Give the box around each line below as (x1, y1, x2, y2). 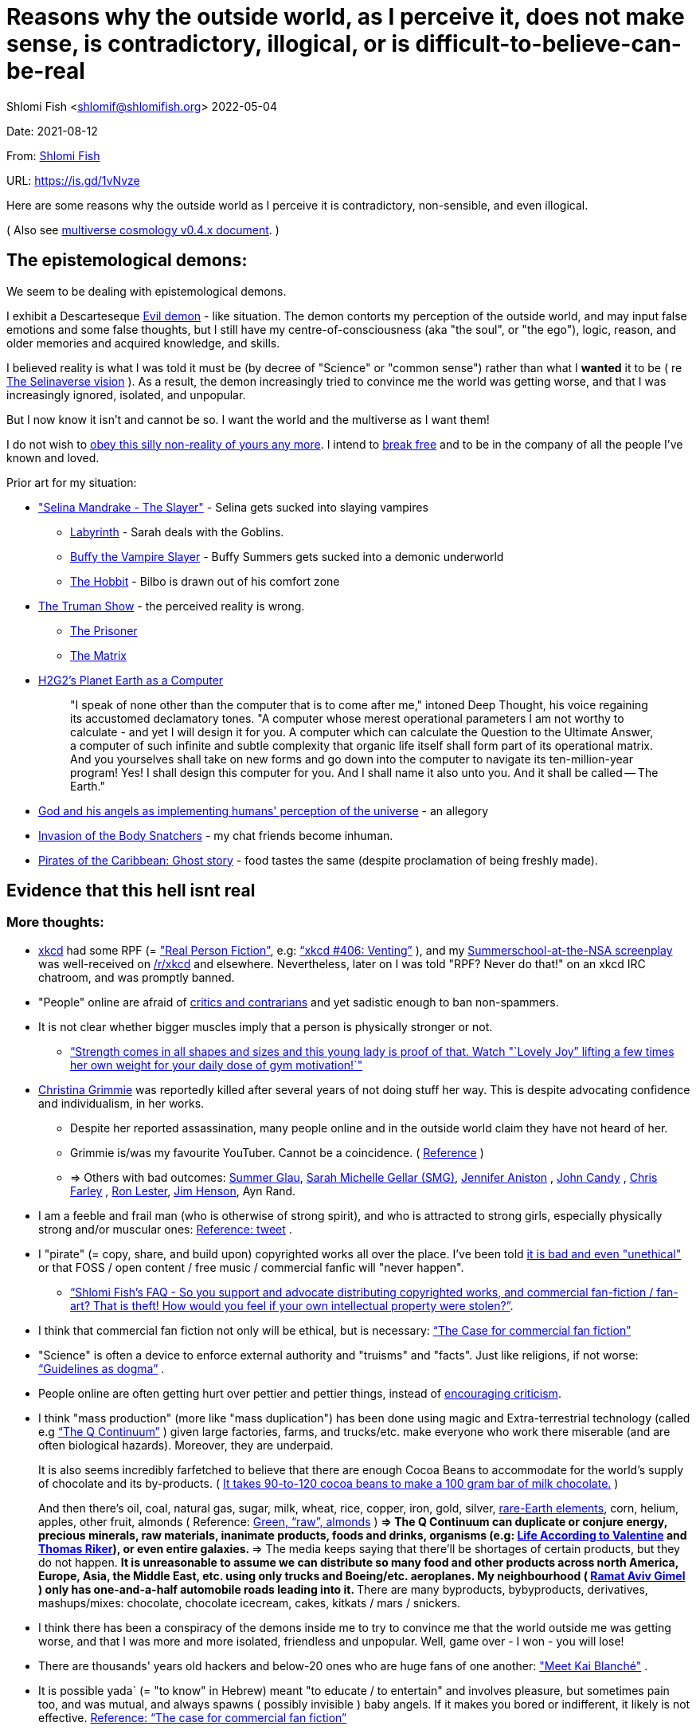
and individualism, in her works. (38, 1096, 205, 1110)
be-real (6, 57, 85, 84)
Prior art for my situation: (6, 475, 137, 489)
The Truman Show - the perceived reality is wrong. (38, 598, 305, 613)
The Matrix (70, 648, 127, 662)
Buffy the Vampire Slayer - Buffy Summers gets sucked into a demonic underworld (70, 549, 504, 563)
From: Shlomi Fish (6, 148, 100, 163)
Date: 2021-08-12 (6, 124, 98, 138)
